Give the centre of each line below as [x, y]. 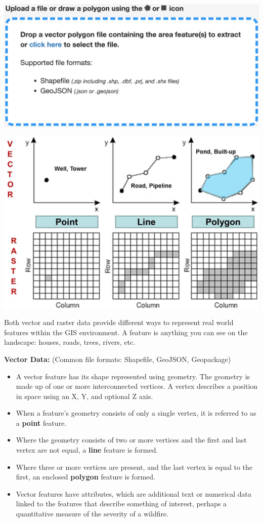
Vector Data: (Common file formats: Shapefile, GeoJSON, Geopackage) [118, 359]
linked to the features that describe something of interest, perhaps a [121, 504]
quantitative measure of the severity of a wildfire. [92, 514]
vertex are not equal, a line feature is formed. [87, 450]
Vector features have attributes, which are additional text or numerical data [134, 493]
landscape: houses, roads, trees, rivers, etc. [70, 342]
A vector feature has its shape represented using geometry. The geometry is [133, 376]
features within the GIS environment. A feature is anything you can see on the [126, 332]
